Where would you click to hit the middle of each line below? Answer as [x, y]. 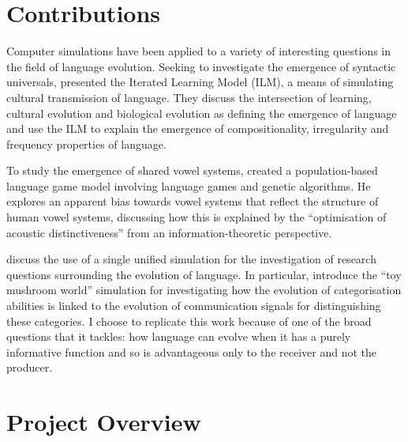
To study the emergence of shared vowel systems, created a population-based [192, 170]
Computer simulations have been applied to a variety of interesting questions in [199, 51]
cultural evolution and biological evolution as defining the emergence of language [202, 113]
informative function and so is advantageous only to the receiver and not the [191, 351]
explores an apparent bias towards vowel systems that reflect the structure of [193, 201]
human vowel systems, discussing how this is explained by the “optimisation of [197, 217]
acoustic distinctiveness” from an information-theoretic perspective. [169, 232]
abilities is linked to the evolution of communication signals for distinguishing [194, 306]
